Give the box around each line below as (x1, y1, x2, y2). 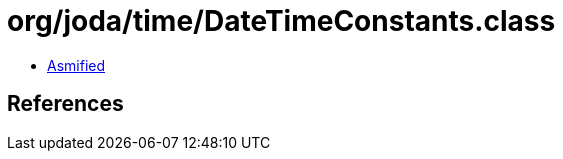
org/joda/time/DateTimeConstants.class (7, 4, 556, 38)
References (7, 91, 124, 117)
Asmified (47, 56, 106, 74)
